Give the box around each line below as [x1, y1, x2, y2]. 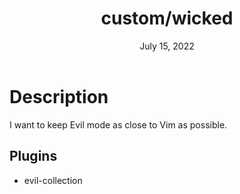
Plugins [9, 148, 58, 165]
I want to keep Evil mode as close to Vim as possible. [9, 118, 228, 131]
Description [9, 85, 109, 108]
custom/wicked [100, 7, 234, 30]
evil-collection [23, 174, 83, 186]
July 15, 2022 [139, 40, 195, 52]
